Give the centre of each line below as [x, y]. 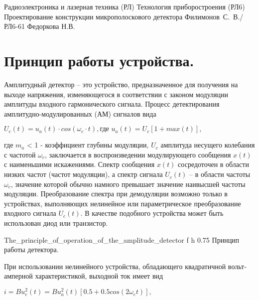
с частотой [20, 154]
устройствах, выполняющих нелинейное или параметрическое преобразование [123, 203]
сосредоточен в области [213, 164]
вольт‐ [237, 266]
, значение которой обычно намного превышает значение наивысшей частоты [128, 184]
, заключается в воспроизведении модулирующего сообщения [138, 154]
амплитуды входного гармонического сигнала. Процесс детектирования [112, 104]
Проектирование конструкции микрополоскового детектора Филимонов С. [117, 16]
